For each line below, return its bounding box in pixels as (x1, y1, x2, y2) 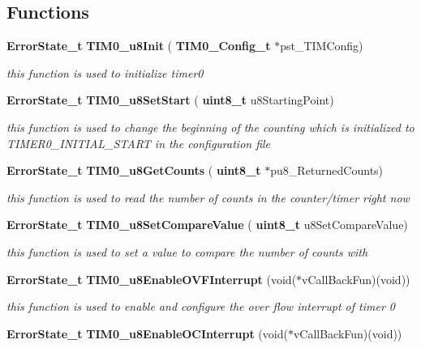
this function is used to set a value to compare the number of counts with (6, 243, 368, 260)
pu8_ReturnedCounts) (270, 162, 384, 179)
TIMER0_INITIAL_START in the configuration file (6, 134, 271, 151)
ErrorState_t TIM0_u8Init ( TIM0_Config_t (6, 37, 271, 54)
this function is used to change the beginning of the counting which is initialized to (6, 118, 415, 135)
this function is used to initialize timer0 (6, 64, 204, 81)
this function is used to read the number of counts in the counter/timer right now (6, 189, 410, 206)
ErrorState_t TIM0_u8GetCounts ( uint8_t (6, 162, 261, 179)
